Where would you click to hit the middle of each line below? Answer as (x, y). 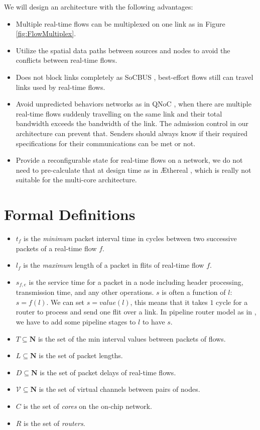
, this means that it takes (169, 302)
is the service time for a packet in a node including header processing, (136, 282)
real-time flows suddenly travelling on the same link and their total (119, 113)
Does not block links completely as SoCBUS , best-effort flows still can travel (135, 77)
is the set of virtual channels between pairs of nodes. (119, 389)
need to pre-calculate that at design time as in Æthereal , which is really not (134, 170)
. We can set (66, 302)
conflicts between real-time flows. (67, 60)
